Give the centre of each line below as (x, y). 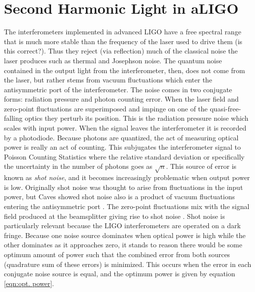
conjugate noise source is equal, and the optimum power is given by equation (120, 274)
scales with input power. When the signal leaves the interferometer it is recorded (125, 128)
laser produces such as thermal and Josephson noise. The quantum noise (113, 60)
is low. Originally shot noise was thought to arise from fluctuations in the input (124, 187)
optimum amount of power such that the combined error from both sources (117, 254)
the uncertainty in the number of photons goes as (78, 166)
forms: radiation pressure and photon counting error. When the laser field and (121, 99)
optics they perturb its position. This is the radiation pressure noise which (137, 118)
